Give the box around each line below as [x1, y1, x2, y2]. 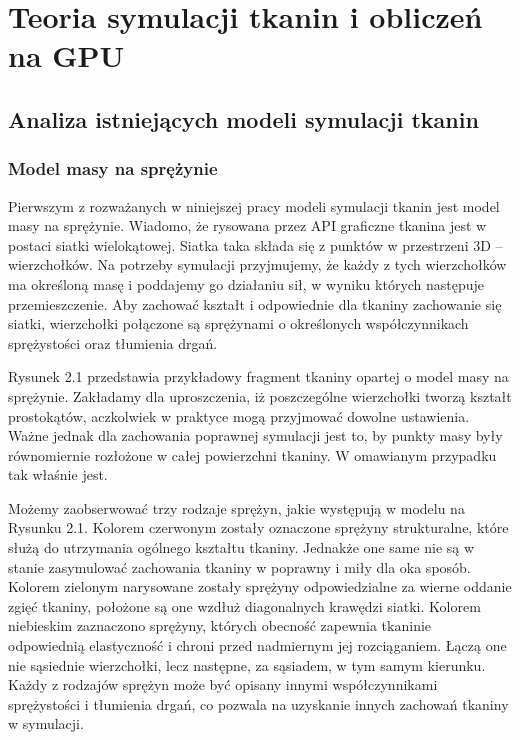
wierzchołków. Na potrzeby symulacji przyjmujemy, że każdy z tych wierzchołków [8, 254, 507, 275]
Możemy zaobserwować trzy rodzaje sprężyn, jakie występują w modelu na [8, 497, 465, 518]
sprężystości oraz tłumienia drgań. [8, 332, 218, 353]
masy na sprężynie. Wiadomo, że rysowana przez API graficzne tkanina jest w [8, 215, 487, 236]
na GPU [8, 35, 125, 76]
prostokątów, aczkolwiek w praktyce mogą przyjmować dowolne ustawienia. [8, 405, 470, 426]
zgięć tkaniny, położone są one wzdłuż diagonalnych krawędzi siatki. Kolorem [8, 595, 481, 616]
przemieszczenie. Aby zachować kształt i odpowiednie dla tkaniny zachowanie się [8, 293, 502, 314]
